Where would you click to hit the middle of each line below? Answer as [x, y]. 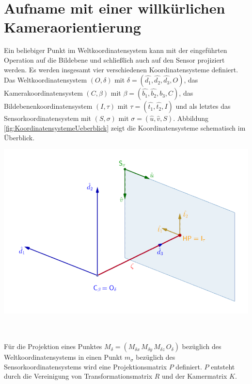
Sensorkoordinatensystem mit [47, 118]
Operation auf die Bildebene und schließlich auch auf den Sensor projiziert [114, 59]
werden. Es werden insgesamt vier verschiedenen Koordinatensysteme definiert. [121, 69]
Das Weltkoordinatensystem [46, 80]
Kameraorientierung [72, 27]
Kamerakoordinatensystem [43, 93]
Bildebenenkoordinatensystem [48, 106]
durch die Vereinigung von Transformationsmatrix [78, 376]
